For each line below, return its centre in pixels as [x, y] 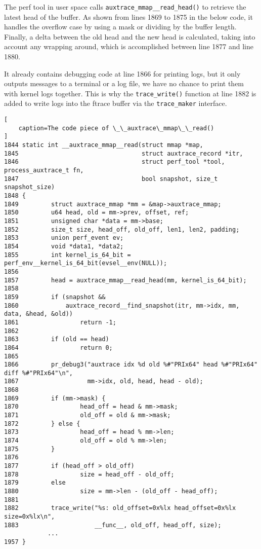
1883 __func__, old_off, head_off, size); [113, 525]
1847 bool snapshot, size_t [111, 179]
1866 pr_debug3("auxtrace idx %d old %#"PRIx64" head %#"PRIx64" [131, 365]
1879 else [35, 483]
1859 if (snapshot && [55, 297]
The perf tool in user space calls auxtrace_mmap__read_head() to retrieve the [125, 7]
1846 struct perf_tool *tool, [115, 162]
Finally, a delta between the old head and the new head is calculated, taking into [130, 36]
